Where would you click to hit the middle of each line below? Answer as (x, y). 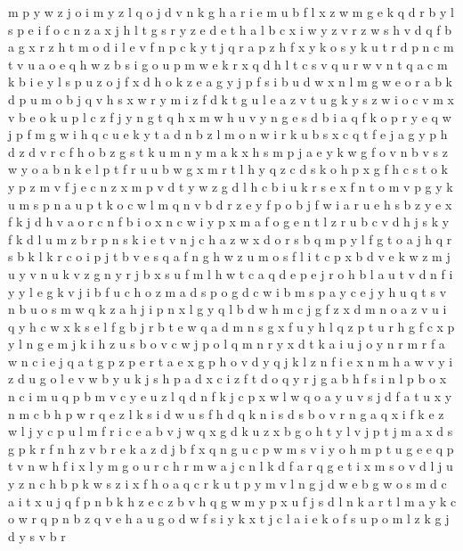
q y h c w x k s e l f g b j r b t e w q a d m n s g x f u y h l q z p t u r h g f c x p (231, 326)
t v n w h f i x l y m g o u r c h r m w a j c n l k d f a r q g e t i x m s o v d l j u (231, 466)
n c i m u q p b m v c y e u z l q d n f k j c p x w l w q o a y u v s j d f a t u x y (230, 396)
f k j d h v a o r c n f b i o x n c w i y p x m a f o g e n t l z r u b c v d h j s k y (229, 222)
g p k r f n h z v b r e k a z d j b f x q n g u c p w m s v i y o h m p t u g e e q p (231, 448)
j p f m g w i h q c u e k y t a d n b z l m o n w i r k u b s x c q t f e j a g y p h (228, 134)
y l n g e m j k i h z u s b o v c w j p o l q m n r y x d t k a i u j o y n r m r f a (227, 344)
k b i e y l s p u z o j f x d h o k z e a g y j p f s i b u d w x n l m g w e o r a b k (231, 82)
